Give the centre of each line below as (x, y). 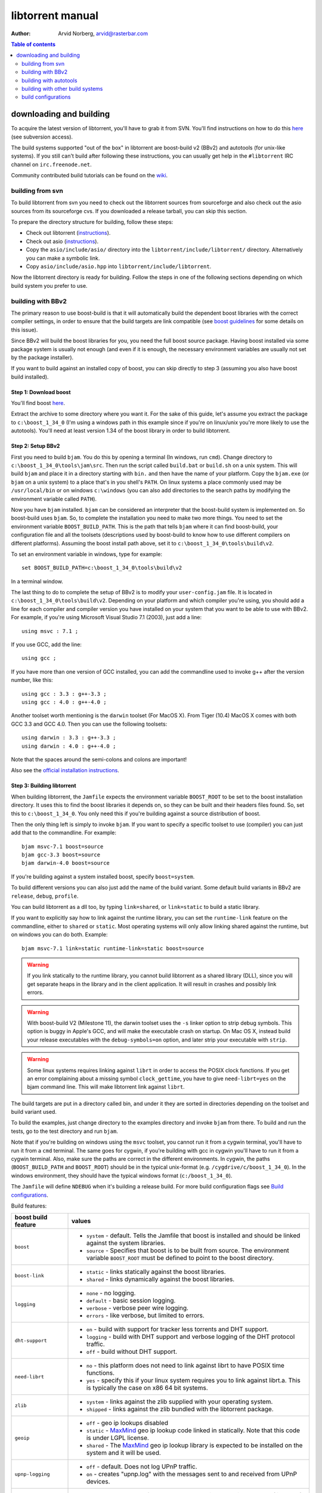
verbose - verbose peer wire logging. (137, 1308)
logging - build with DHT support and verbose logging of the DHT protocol (191, 1337)
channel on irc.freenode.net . (51, 164)
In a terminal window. (37, 581)
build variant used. (34, 1112)
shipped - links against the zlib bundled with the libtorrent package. (180, 1409)
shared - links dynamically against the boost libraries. (160, 1279)
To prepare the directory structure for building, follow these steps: (92, 222)
